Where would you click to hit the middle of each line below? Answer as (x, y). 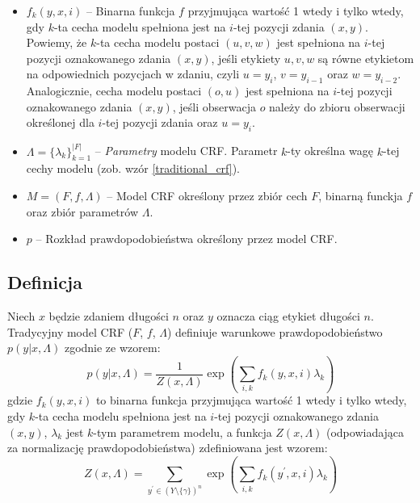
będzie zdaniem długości (109, 315)
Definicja (45, 282)
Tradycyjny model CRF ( (70, 331)
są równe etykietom (366, 58)
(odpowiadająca (365, 432)
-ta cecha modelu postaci (158, 42)
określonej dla (60, 122)
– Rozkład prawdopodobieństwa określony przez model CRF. (187, 239)
